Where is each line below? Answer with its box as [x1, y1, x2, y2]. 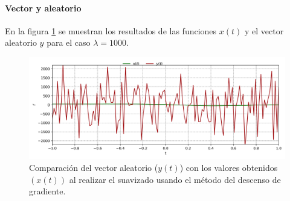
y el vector [244, 24, 284, 37]
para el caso [47, 36, 91, 49]
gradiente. [29, 185, 66, 197]
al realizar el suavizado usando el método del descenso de [69, 173, 281, 185]
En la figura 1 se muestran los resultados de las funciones [5, 24, 217, 37]
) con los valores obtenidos [179, 161, 278, 173]
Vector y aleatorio [5, 1, 82, 14]
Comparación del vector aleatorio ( [29, 161, 158, 173]
